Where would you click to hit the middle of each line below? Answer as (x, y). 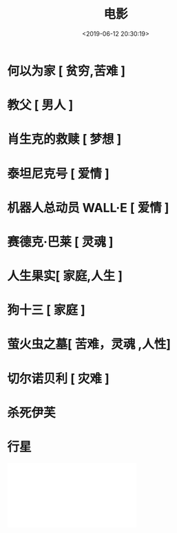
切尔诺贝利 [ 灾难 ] (59, 379)
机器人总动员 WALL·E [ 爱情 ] (88, 207)
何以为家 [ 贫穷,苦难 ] (66, 71)
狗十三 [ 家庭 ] (46, 310)
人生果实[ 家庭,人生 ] (65, 276)
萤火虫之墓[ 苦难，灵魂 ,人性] (89, 344)
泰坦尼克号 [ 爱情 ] (59, 174)
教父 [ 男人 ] (40, 105)
